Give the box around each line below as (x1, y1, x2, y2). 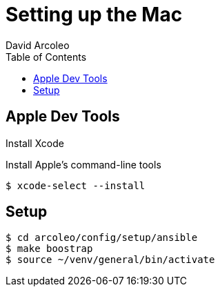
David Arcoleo (6, 39, 70, 51)
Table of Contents (6, 50, 87, 63)
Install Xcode (6, 137, 64, 149)
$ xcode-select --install (6, 179, 146, 191)
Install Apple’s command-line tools (6, 158, 161, 171)
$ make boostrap (6, 243, 93, 255)
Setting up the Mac (6, 3, 183, 26)
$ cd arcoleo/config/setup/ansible (6, 232, 198, 244)
